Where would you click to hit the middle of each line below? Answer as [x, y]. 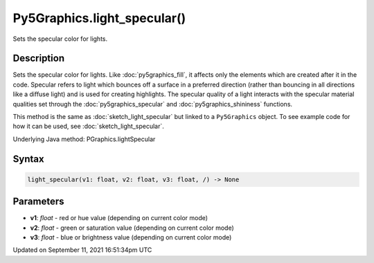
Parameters [38, 202]
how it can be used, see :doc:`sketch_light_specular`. [88, 126]
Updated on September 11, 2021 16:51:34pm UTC [82, 250]
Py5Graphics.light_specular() [99, 18]
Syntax [28, 159]
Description [39, 58]
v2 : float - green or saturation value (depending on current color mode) [132, 228]
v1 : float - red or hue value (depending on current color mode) [119, 218]
